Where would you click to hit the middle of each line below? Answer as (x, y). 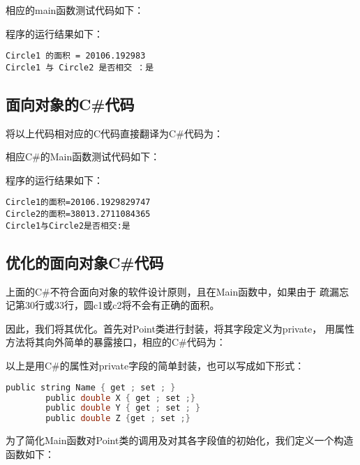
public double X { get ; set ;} (121, 398)
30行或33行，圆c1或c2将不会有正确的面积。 (122, 305)
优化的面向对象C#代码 (85, 262)
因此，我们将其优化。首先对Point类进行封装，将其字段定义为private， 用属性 (180, 328)
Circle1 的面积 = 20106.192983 (76, 56)
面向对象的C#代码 (70, 104)
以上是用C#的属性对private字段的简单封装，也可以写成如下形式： (155, 366)
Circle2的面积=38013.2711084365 (78, 214)
